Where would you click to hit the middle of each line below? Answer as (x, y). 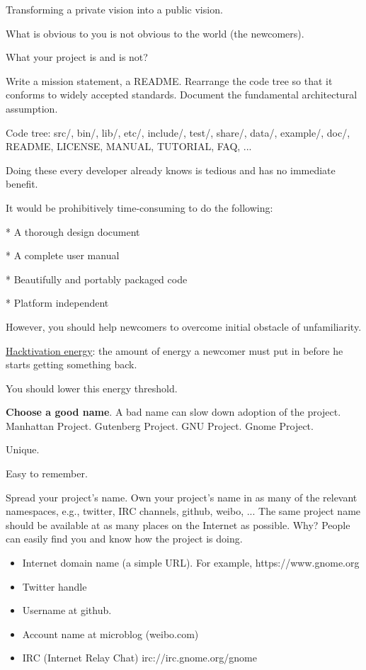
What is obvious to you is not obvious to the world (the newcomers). (155, 33)
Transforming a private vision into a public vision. (114, 9)
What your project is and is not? (77, 57)
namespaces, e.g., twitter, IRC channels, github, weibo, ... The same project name (183, 511)
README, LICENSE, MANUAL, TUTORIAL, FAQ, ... (129, 146)
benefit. (22, 184)
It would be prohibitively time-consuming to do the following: (139, 207)
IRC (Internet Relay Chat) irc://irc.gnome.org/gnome (139, 658)
